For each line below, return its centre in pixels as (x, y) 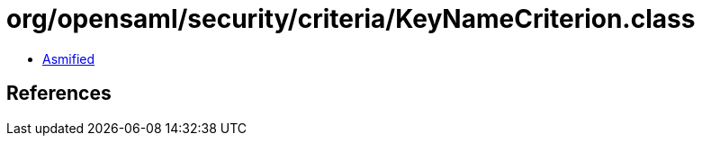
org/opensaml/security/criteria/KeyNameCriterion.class (351, 19)
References (59, 94)
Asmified (69, 58)
